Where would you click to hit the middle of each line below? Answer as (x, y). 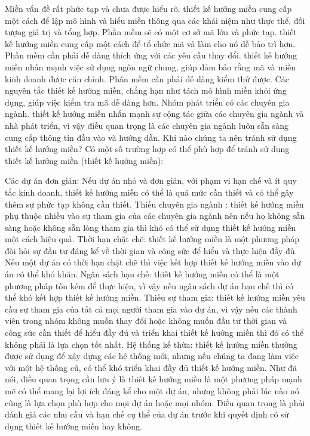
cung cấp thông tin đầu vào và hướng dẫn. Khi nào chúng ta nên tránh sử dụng (151, 137)
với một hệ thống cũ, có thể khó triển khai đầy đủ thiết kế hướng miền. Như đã (151, 367)
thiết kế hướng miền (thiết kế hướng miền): (84, 160)
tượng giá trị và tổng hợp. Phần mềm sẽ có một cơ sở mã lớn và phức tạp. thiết (151, 32)
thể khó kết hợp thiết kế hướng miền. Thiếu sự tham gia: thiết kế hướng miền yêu (155, 297)
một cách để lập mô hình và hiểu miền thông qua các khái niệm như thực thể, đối (155, 20)
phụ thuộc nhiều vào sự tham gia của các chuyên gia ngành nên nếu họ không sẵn (155, 216)
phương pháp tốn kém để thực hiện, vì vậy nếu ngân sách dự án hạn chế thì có (149, 285)
